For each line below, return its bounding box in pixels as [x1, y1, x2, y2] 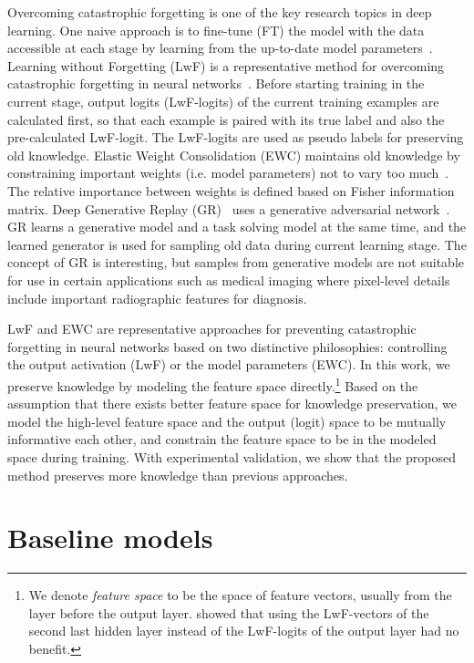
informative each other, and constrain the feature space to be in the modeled [7, 430, 437, 449]
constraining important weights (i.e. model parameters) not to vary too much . [7, 163, 449, 182]
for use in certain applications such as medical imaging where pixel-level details [7, 270, 450, 289]
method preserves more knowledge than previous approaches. [7, 465, 348, 484]
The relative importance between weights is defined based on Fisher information [7, 181, 455, 200]
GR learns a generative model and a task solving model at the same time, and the [7, 217, 467, 236]
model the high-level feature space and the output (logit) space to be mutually [7, 411, 447, 430]
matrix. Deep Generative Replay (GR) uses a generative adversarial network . [7, 199, 450, 218]
